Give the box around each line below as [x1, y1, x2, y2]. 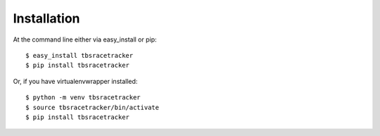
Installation [13, 11, 80, 26]
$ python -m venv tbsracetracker [25, 94, 141, 101]
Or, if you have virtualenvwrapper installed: [13, 77, 138, 85]
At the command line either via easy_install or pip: [13, 35, 158, 44]
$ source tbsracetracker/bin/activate [25, 103, 160, 111]
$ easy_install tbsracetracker [25, 51, 134, 59]
